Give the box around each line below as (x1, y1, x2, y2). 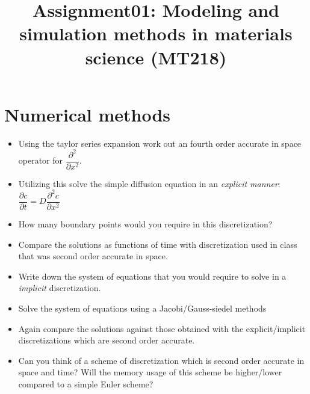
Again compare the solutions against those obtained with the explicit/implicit (18, 322, 306, 334)
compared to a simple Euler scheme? (18, 377, 153, 390)
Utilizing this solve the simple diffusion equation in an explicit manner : (18, 177, 281, 189)
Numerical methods (4, 102, 171, 126)
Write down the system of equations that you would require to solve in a (18, 269, 287, 282)
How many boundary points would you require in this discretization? (18, 218, 273, 230)
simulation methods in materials (19, 21, 293, 46)
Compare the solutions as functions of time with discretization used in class (18, 238, 297, 250)
